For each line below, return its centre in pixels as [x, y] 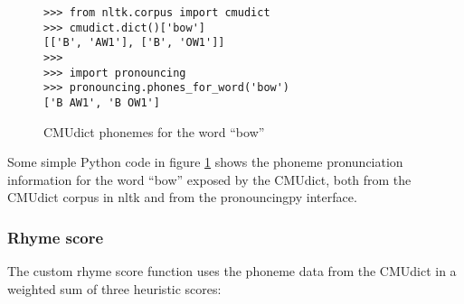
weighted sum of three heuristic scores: [114, 288]
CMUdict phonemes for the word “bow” [154, 131]
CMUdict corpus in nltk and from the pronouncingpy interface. [182, 197]
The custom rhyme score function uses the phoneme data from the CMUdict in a [232, 271]
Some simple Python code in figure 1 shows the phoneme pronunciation [205, 162]
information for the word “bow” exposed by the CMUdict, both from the [209, 179]
